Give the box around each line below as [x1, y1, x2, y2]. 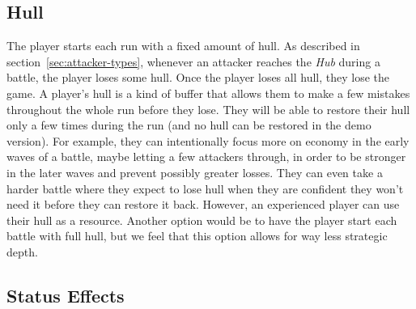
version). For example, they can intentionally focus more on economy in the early [6, 132, 410, 149]
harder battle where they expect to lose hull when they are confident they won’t [6, 180, 404, 197]
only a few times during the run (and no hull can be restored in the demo [6, 116, 371, 133]
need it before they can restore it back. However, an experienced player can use [6, 196, 400, 213]
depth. [6, 243, 38, 260]
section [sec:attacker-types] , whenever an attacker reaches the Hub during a [6, 53, 380, 70]
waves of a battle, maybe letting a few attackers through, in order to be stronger [6, 148, 406, 165]
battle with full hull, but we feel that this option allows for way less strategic [6, 227, 388, 244]
